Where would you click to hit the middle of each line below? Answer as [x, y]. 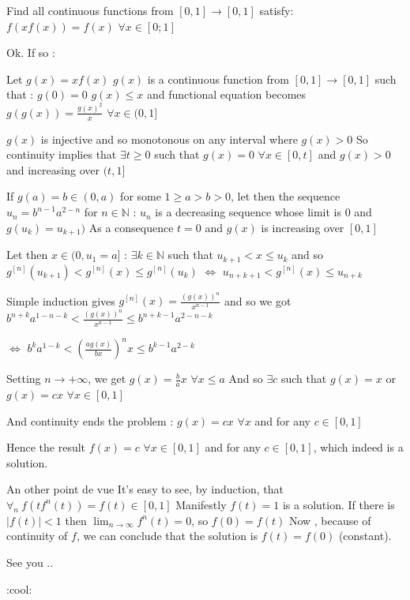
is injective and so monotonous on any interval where [169, 139]
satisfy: [276, 10]
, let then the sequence [285, 196]
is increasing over [303, 227]
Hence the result [46, 447]
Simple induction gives [61, 300]
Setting [24, 379]
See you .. [30, 562]
